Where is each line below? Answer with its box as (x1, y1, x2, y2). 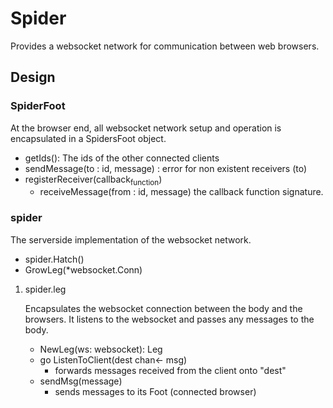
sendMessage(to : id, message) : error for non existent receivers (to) (24, 162, 308, 174)
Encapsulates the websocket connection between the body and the (24, 302, 303, 314)
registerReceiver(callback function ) (24, 173, 163, 187)
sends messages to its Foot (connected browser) (54, 385, 257, 397)
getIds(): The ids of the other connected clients (24, 152, 220, 164)
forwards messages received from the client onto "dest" (54, 364, 287, 376)
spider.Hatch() (24, 253, 85, 265)
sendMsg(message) (39, 375, 123, 387)
